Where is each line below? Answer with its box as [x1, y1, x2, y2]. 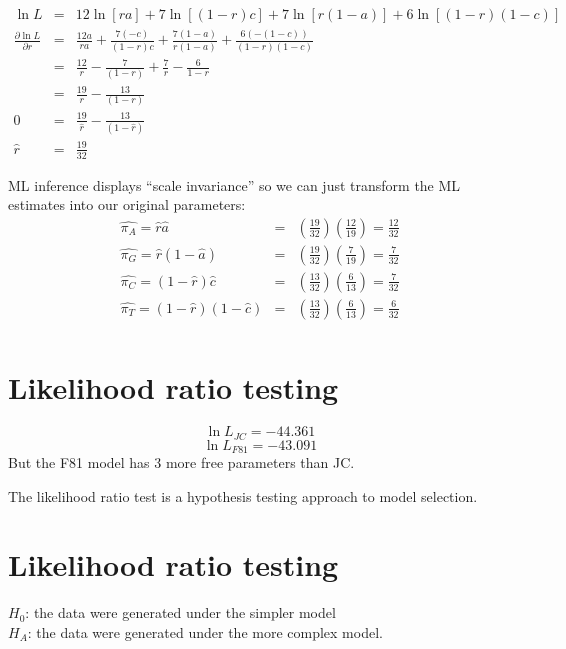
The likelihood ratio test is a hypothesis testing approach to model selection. [8, 485, 478, 506]
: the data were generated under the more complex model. [27, 621, 383, 642]
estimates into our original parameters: [8, 194, 246, 215]
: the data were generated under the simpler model [25, 602, 336, 623]
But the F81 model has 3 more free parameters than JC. [8, 452, 355, 473]
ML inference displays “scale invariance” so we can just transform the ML [8, 174, 461, 195]
